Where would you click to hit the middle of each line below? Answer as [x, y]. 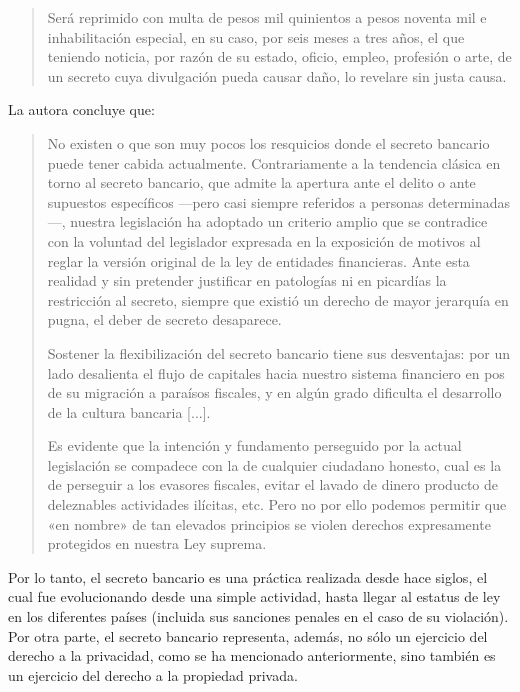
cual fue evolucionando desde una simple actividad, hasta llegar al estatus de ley [254, 596]
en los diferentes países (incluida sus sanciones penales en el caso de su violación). [258, 616]
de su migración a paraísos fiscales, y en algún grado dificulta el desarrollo [274, 392]
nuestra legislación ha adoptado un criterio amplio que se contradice [279, 221]
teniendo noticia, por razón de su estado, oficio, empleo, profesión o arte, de [279, 56]
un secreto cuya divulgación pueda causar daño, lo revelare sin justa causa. [277, 75]
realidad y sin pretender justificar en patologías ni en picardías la [247, 280]
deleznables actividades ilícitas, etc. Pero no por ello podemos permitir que [277, 504]
